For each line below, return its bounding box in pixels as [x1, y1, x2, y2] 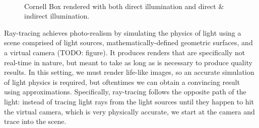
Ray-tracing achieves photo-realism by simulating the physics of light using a [4, 27, 241, 38]
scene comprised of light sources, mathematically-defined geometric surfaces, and [4, 37, 253, 48]
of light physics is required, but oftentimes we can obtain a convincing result [4, 76, 240, 87]
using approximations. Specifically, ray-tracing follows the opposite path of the [4, 86, 246, 97]
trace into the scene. [4, 116, 67, 126]
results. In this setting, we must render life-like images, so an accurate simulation [4, 67, 254, 77]
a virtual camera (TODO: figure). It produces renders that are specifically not [4, 47, 245, 57]
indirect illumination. [24, 11, 90, 21]
